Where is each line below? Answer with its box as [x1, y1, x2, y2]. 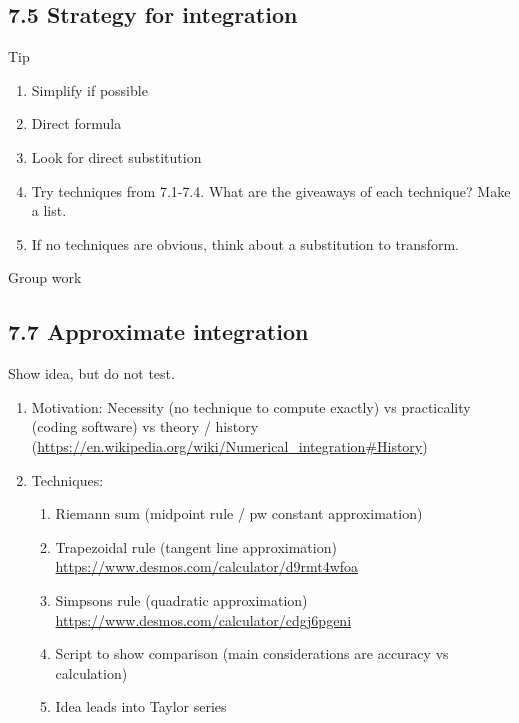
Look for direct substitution [31, 146, 202, 167]
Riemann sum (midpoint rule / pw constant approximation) [55, 503, 423, 524]
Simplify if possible [31, 79, 148, 100]
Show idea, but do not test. [8, 363, 175, 384]
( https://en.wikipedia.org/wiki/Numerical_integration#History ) [31, 435, 428, 456]
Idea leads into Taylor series [55, 696, 227, 717]
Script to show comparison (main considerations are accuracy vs [55, 643, 449, 664]
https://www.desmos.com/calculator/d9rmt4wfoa [55, 556, 359, 577]
